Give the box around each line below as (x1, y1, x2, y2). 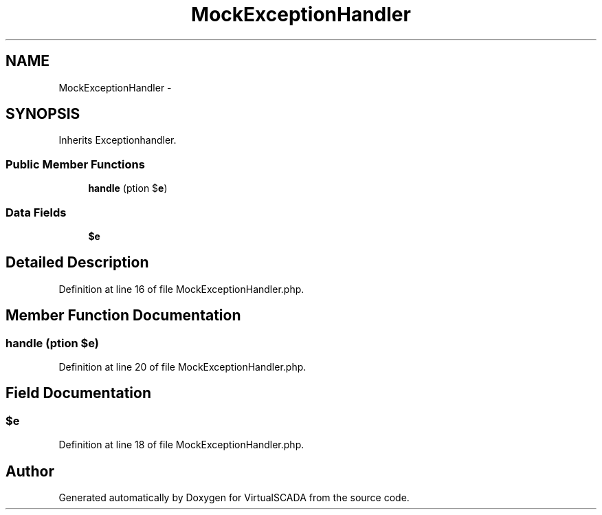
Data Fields (5, 205, 67, 219)
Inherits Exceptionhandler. (58, 134, 177, 146)
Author (5, 462, 54, 480)
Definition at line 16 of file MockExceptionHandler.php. (58, 283, 304, 295)
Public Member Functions (5, 157, 145, 171)
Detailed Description (5, 254, 149, 272)
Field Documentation (5, 384, 151, 402)
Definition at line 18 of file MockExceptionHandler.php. (58, 439, 304, 451)
